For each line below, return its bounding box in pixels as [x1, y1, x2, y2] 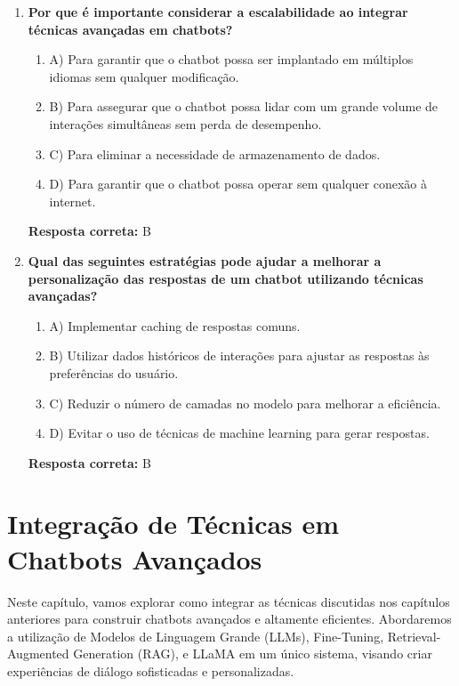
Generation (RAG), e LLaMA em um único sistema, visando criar [73, 644, 432, 663]
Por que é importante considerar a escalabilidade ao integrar [28, 3, 408, 20]
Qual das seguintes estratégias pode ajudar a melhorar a [28, 251, 382, 270]
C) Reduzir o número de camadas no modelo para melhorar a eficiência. [49, 393, 441, 412]
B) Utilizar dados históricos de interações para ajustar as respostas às [49, 346, 430, 365]
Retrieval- [387, 626, 441, 645]
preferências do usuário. [49, 363, 179, 382]
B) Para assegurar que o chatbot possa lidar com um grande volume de [49, 97, 439, 116]
